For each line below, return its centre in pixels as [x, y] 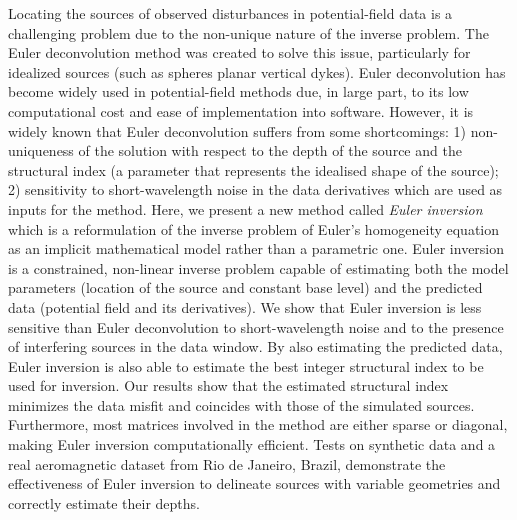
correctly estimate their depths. [104, 502]
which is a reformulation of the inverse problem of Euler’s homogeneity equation [254, 228]
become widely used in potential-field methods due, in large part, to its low [238, 91]
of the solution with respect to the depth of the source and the [270, 150]
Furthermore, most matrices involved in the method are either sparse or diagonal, [258, 424]
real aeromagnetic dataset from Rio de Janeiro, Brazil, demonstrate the [227, 463]
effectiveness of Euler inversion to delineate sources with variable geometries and [254, 483]
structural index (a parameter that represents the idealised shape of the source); [253, 169]
